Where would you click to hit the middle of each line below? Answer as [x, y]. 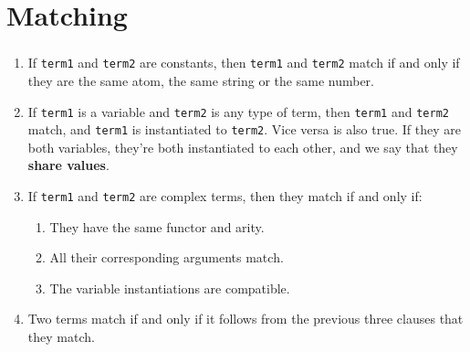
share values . [68, 165]
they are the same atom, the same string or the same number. [201, 80]
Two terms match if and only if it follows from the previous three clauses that [245, 319]
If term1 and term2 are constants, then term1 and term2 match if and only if [244, 63]
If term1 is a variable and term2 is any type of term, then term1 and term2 [238, 111]
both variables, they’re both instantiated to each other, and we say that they [243, 147]
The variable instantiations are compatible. [170, 288]
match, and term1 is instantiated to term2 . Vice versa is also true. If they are [244, 129]
